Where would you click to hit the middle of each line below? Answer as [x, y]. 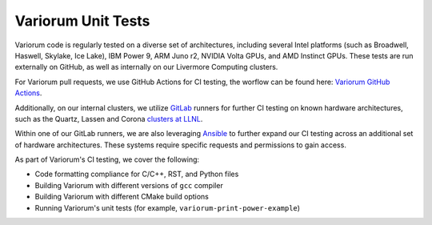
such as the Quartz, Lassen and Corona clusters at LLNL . [109, 119]
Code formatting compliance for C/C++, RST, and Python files [137, 174]
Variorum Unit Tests [82, 21]
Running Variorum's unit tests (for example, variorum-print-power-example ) [167, 207]
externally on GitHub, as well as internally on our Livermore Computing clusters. [146, 67]
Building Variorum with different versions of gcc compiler [129, 185]
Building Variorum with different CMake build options [122, 197]
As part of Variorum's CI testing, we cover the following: [107, 159]
